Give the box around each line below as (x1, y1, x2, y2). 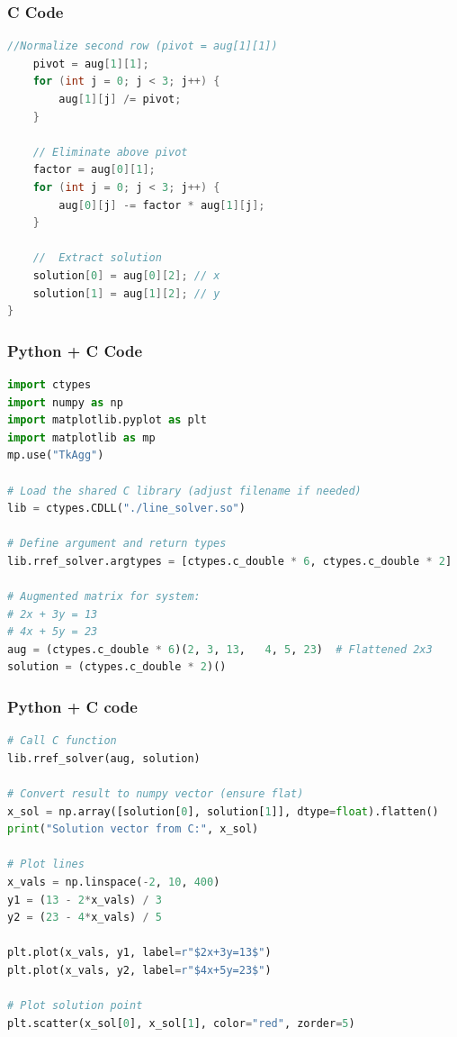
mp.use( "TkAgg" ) (7, 449, 104, 462)
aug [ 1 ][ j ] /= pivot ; (58, 93, 182, 105)
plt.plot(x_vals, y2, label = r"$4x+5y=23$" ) (7, 963, 272, 977)
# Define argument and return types (7, 537, 227, 550)
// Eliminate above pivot (32, 145, 188, 159)
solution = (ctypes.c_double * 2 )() (7, 660, 227, 674)
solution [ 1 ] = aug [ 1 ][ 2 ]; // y (32, 287, 220, 300)
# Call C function (7, 734, 117, 748)
